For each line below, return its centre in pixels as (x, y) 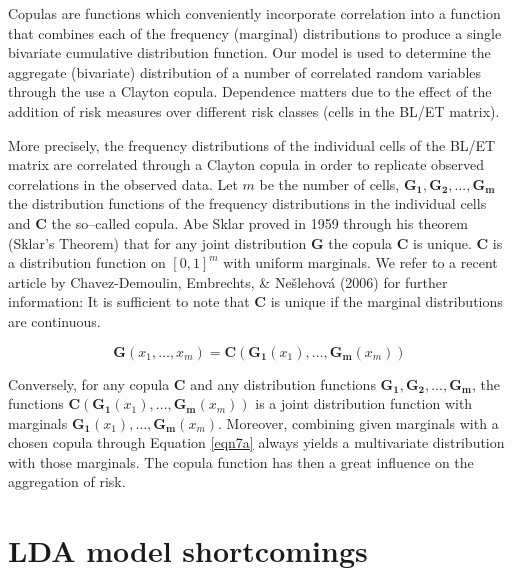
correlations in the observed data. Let (123, 183)
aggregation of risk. (67, 481)
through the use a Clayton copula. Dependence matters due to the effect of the (250, 91)
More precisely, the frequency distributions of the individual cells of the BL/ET (252, 144)
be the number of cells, (329, 183)
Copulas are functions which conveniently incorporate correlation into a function (254, 13)
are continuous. (54, 320)
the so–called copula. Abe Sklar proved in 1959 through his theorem (259, 222)
